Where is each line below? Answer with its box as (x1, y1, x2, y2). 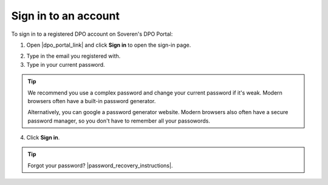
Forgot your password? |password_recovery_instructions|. (27, 161, 173, 169)
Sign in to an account (11, 9, 120, 22)
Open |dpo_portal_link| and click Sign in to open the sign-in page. (26, 41, 191, 49)
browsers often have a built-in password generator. (27, 97, 156, 104)
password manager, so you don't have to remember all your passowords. (27, 117, 211, 124)
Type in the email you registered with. (26, 52, 121, 60)
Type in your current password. (26, 61, 106, 68)
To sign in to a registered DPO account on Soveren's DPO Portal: (11, 30, 173, 38)
